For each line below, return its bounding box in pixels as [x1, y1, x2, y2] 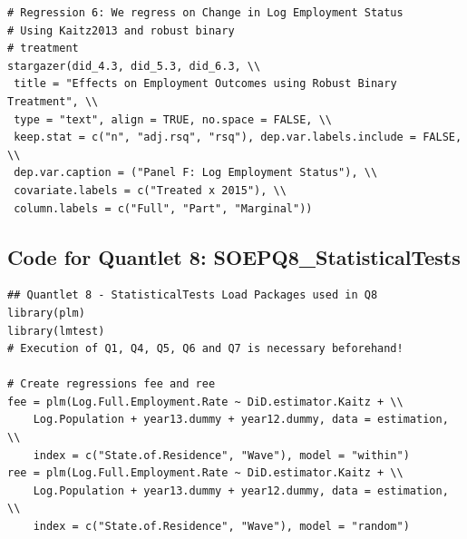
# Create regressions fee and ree [7, 377, 216, 391]
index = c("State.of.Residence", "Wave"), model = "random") [33, 520, 410, 534]
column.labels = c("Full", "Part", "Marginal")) [14, 201, 313, 215]
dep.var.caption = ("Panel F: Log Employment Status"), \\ [14, 166, 378, 180]
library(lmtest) [7, 324, 105, 338]
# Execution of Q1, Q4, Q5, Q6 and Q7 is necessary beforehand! [7, 342, 404, 356]
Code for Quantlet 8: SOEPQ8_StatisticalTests [7, 242, 461, 270]
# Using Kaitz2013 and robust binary [7, 24, 235, 37]
